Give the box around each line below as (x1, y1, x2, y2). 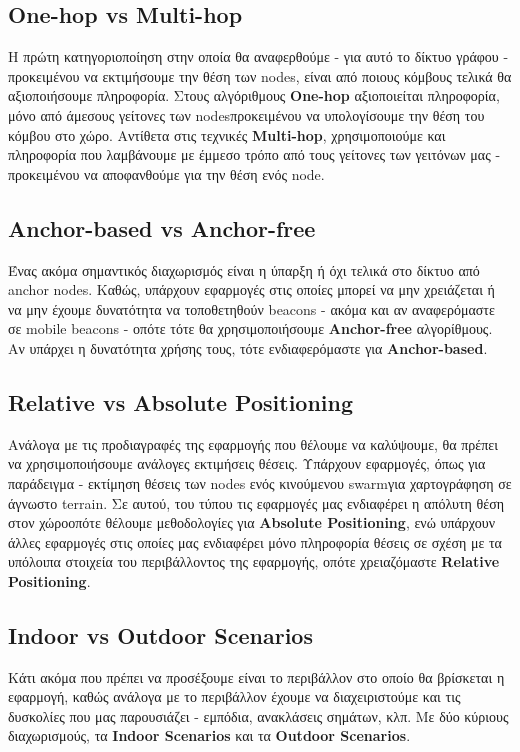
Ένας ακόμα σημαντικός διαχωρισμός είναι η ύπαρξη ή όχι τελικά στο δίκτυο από (8, 259, 480, 280)
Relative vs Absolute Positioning (8, 386, 354, 417)
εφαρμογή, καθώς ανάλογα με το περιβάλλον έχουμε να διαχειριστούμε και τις (8, 686, 461, 707)
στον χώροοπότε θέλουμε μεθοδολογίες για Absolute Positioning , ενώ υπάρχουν (8, 512, 496, 533)
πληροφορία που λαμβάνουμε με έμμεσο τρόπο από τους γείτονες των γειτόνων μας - (8, 144, 501, 165)
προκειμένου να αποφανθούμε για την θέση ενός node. (8, 163, 325, 184)
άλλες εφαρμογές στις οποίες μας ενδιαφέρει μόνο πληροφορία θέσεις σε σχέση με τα (8, 531, 502, 552)
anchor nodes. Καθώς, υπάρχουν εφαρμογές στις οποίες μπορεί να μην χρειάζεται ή (8, 279, 495, 300)
